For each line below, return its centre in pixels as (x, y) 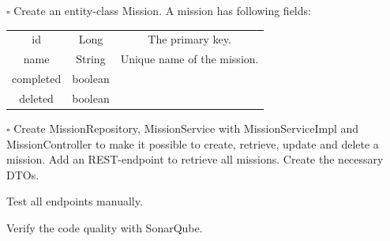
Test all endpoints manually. (75, 201)
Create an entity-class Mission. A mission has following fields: (162, 10)
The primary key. (189, 39)
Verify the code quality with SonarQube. (105, 227)
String (91, 59)
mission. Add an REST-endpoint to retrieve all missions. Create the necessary (195, 159)
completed (37, 79)
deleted (36, 98)
